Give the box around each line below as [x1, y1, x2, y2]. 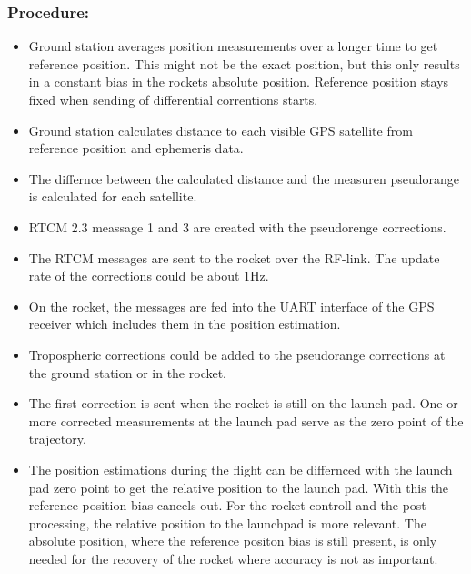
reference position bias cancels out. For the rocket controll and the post [28, 496, 426, 515]
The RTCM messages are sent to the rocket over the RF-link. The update [28, 248, 440, 267]
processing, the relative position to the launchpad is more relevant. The [28, 513, 426, 532]
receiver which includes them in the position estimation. [28, 314, 341, 333]
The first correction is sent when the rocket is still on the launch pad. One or [28, 394, 458, 413]
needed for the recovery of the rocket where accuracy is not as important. [28, 548, 438, 568]
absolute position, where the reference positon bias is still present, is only [28, 531, 437, 550]
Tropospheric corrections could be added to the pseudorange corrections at [28, 344, 446, 364]
